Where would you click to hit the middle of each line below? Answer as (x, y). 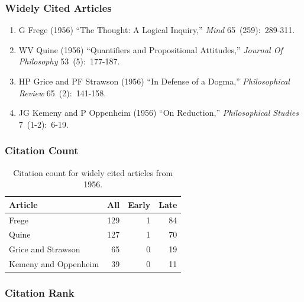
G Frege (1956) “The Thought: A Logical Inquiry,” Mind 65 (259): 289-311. (157, 30)
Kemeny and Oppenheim (54, 264)
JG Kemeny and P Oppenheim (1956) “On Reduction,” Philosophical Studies (159, 113)
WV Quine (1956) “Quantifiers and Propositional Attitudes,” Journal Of (151, 49)
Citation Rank (40, 293)
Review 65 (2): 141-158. (62, 92)
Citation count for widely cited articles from (93, 172)
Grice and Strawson (45, 249)
